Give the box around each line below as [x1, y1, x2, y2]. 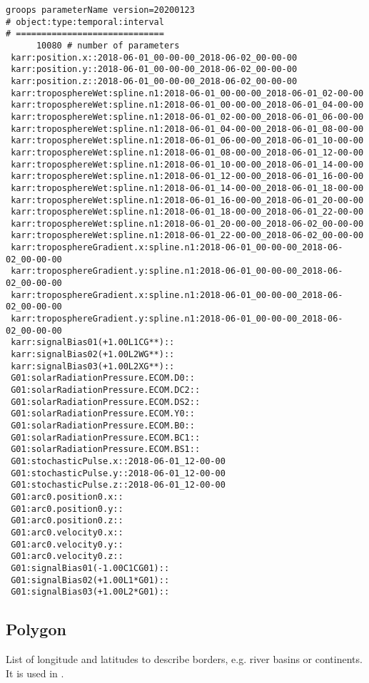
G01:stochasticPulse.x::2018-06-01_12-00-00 [11, 456, 226, 466]
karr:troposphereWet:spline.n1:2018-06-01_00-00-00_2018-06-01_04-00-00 [11, 100, 364, 111]
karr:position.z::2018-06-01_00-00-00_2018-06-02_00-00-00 [11, 76, 298, 86]
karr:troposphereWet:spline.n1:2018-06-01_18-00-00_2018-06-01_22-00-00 [11, 207, 364, 217]
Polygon [6, 618, 66, 640]
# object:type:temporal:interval [6, 16, 164, 27]
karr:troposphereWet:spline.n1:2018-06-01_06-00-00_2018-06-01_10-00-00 [11, 135, 364, 146]
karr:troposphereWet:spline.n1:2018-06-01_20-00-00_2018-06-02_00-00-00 [11, 218, 364, 229]
